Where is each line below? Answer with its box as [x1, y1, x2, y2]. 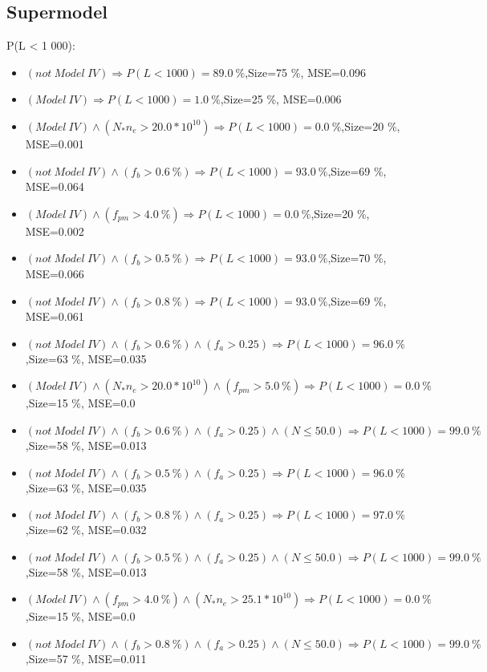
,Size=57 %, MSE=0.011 [25, 650, 147, 666]
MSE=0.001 [25, 135, 84, 152]
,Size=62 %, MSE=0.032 [25, 521, 147, 538]
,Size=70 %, [327, 249, 387, 266]
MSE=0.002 [25, 222, 84, 239]
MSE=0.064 [25, 178, 84, 195]
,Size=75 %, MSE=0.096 [245, 63, 366, 80]
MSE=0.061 [25, 308, 84, 325]
